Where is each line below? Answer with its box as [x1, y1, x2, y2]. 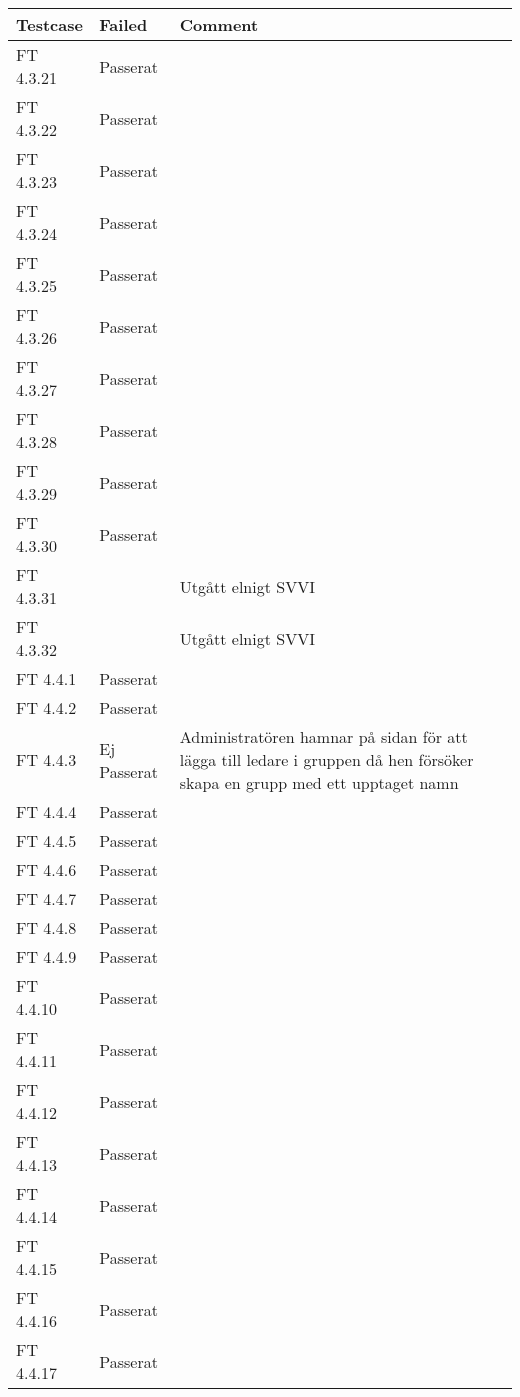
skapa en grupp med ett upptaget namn [179, 771, 459, 794]
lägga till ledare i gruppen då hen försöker [179, 748, 474, 771]
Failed [99, 13, 148, 36]
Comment [179, 13, 259, 36]
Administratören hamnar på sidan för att [179, 725, 468, 748]
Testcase [16, 13, 83, 36]
